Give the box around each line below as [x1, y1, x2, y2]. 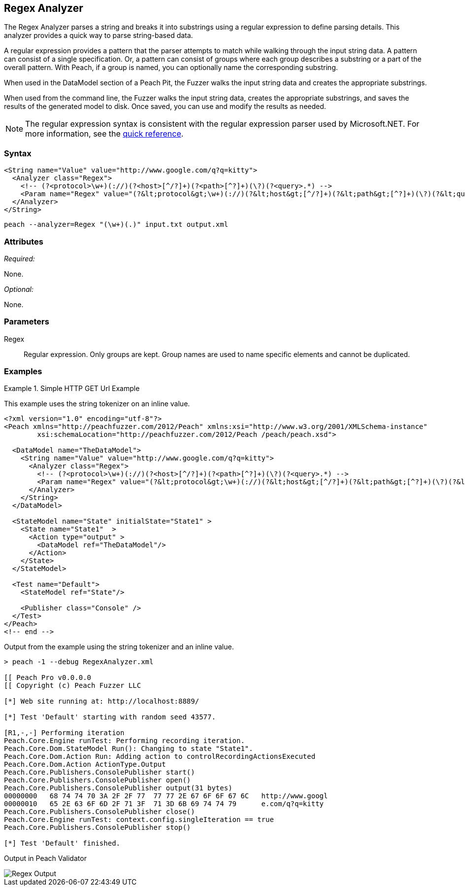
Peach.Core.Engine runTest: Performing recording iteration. [4, 737, 245, 745]
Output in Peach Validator [4, 854, 87, 863]
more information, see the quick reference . [25, 129, 184, 139]
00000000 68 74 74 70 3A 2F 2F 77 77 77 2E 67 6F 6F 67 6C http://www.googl [4, 792, 328, 800]
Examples [4, 366, 42, 377]
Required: [4, 254, 35, 263]
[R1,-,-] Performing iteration [4, 729, 125, 737]
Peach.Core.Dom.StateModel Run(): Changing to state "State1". [4, 745, 253, 753]
